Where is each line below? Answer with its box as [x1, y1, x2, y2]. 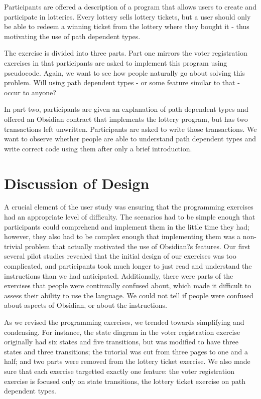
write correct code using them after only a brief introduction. [4, 143, 192, 153]
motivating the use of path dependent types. [4, 31, 141, 41]
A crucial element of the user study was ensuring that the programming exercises [4, 202, 253, 212]
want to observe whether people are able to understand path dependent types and [4, 133, 256, 144]
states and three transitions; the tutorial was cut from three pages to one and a [4, 346, 248, 356]
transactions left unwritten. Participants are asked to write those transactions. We [4, 123, 257, 134]
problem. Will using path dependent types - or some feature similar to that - [4, 77, 240, 88]
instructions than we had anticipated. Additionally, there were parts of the [4, 270, 233, 281]
